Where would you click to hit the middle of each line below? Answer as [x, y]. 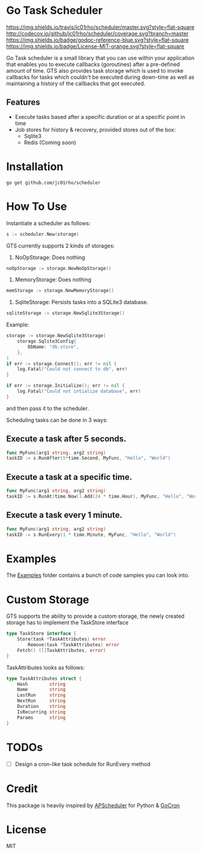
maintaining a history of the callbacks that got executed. [76, 83]
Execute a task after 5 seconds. [66, 439]
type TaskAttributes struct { [44, 679]
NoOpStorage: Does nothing [50, 257]
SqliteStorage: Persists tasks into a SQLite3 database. [81, 302]
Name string [41, 690]
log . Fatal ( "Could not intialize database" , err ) [79, 391]
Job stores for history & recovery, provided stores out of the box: [95, 129]
